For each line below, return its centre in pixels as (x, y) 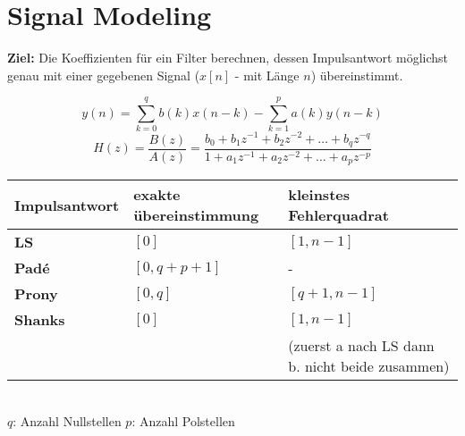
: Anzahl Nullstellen (67, 421)
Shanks (40, 320)
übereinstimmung (196, 215)
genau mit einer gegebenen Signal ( (104, 75)
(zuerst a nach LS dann (361, 346)
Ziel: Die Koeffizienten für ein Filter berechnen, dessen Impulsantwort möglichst (228, 58)
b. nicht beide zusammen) (369, 366)
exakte (157, 195)
